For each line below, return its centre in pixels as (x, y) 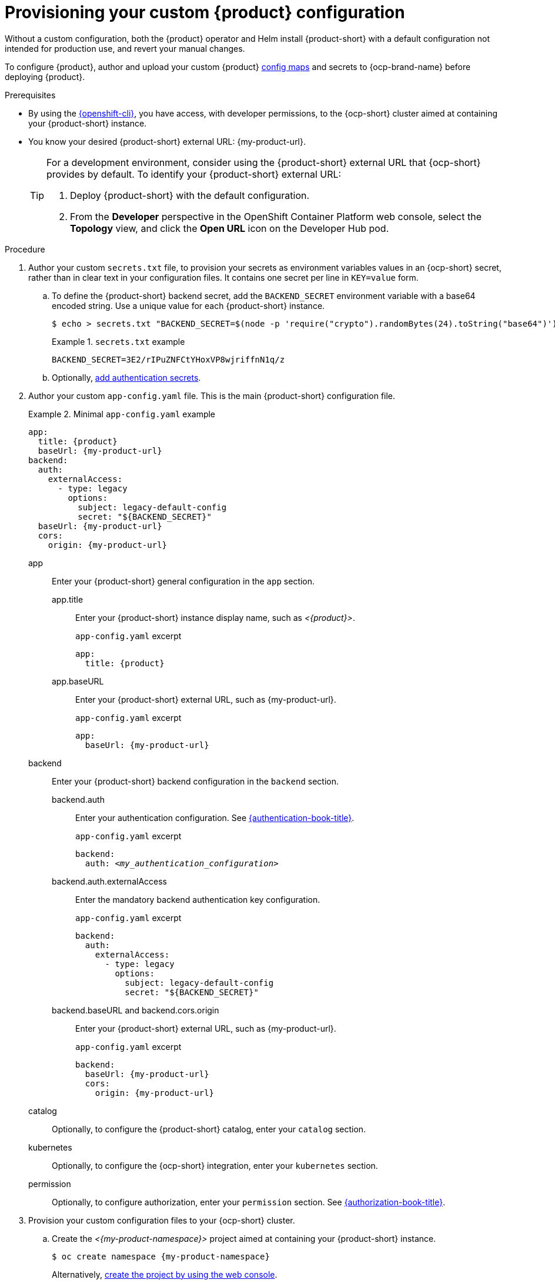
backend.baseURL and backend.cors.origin (136, 1010)
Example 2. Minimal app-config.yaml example (122, 414)
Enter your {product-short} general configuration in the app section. (183, 581)
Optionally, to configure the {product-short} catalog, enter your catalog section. (209, 1129)
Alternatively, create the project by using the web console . (165, 1274)
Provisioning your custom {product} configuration (205, 12)
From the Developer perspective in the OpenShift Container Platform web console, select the (276, 216)
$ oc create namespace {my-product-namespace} (161, 1256)
